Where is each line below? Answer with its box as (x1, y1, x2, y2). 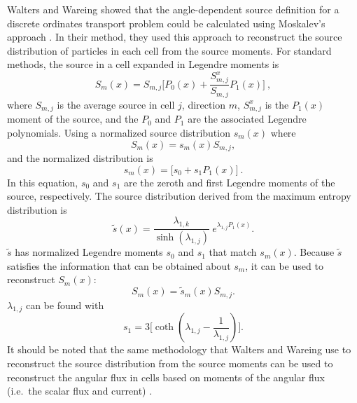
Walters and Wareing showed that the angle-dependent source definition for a (7, 2, 339, 16)
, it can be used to (245, 258, 323, 273)
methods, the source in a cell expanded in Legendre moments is (7, 57, 279, 71)
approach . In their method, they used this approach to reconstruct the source (7, 29, 342, 44)
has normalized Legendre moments (15, 245, 163, 259)
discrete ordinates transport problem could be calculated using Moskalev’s (7, 15, 325, 30)
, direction (181, 97, 226, 111)
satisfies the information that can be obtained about (7, 258, 231, 273)
